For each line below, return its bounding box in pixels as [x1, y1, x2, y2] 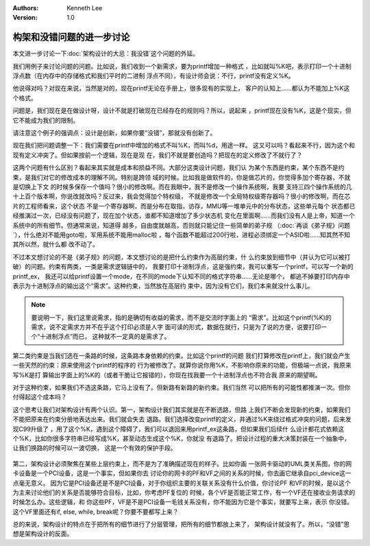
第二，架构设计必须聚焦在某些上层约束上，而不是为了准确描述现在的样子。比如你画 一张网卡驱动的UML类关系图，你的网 [12, 460, 352, 468]
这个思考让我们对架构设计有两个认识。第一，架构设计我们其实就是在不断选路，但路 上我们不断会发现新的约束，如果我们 [12, 405, 351, 414]
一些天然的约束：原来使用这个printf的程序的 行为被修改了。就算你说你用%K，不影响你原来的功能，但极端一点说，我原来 [12, 361, 352, 370]
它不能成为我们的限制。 [12, 116, 79, 124]
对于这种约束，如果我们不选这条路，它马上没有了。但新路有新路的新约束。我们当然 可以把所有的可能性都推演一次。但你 [12, 383, 351, 392]
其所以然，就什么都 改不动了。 [12, 240, 99, 248]
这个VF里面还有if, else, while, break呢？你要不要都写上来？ [12, 508, 179, 516]
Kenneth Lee [66, 4, 103, 12]
